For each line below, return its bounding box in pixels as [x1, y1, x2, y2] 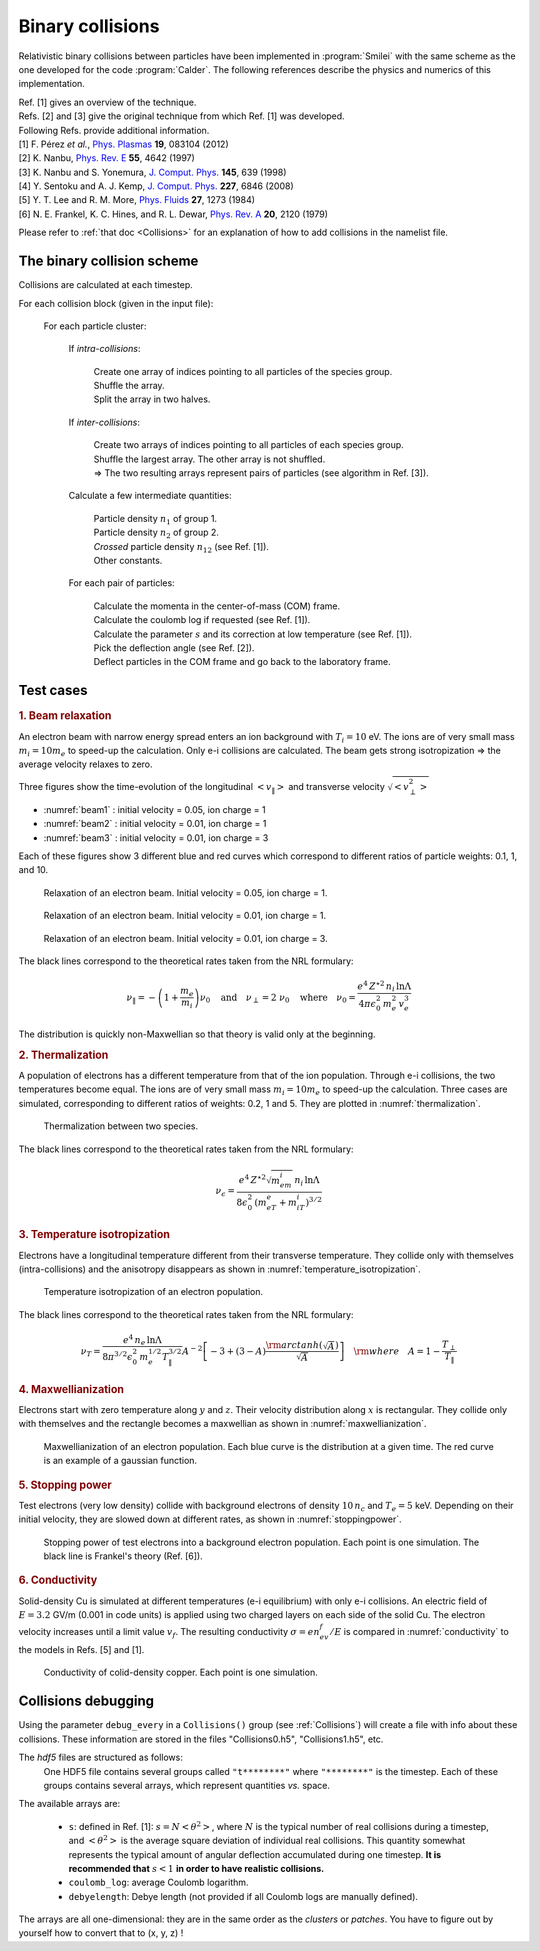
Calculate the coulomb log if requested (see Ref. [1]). [93, 614, 311, 626]
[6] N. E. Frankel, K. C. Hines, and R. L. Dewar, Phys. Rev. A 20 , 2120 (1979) [18, 208, 329, 220]
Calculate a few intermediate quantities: [68, 490, 232, 502]
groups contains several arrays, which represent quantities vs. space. [43, 1779, 330, 1791]
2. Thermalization [18, 1048, 109, 1062]
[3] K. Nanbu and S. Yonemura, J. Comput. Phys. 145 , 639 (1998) [18, 166, 287, 178]
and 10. [18, 864, 49, 876]
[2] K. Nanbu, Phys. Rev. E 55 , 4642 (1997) [18, 152, 195, 164]
